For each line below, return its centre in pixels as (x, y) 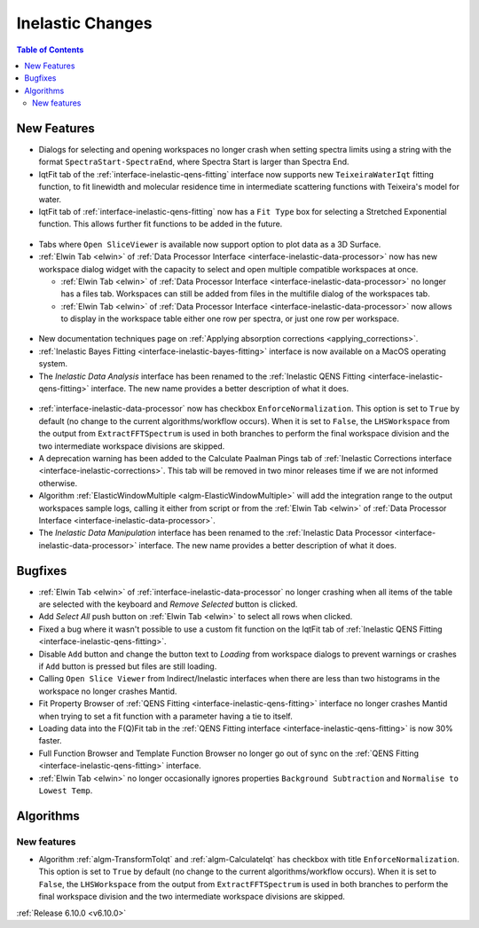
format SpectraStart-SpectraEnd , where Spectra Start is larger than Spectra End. (194, 162)
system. (53, 364)
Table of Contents (50, 50)
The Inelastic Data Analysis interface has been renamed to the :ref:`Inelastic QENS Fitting (202, 376)
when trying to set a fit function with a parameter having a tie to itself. (165, 716)
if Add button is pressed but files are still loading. (128, 666)
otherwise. (58, 483)
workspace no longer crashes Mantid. (108, 691)
